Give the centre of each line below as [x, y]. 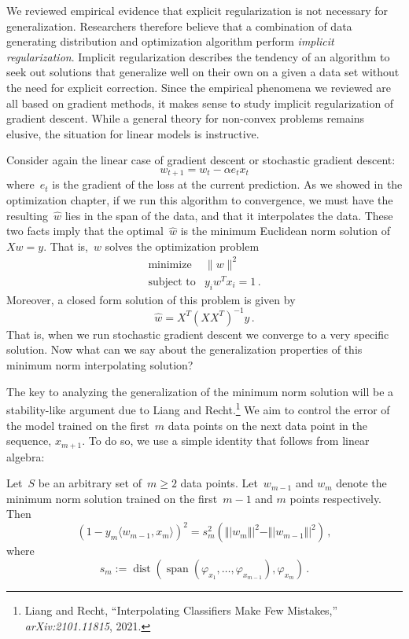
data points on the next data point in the [268, 425]
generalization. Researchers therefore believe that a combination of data [179, 26]
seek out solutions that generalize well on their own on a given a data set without [203, 72]
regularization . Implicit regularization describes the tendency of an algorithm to [198, 56]
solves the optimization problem [182, 246]
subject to [172, 282]
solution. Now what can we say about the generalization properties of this [184, 349]
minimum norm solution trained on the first [112, 498]
